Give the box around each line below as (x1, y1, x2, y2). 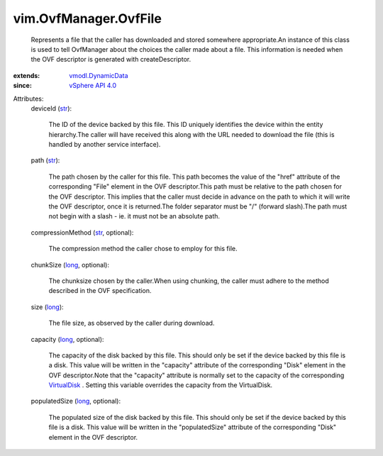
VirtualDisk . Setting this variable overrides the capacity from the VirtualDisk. (48, 381, 273, 389)
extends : (13, 71, 40, 79)
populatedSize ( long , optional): (30, 397, 121, 406)
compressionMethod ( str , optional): (30, 228, 134, 237)
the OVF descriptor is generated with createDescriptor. (30, 55, 191, 64)
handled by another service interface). (48, 140, 161, 149)
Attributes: (13, 94, 44, 103)
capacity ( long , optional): (30, 335, 104, 343)
